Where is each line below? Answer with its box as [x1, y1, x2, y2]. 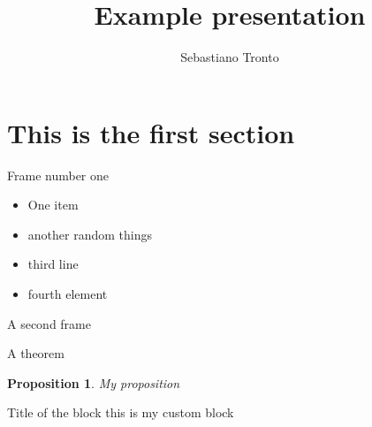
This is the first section [7, 114, 295, 150]
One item [27, 195, 79, 214]
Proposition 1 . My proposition [7, 373, 180, 392]
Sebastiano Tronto [180, 48, 279, 66]
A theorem [7, 344, 65, 362]
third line [27, 255, 79, 273]
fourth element [27, 285, 108, 303]
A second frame [7, 314, 91, 332]
